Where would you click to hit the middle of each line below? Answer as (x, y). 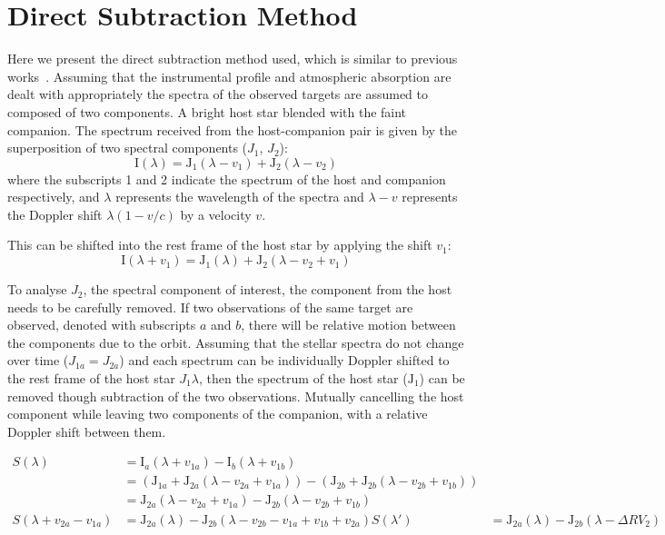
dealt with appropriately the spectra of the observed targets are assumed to (218, 94)
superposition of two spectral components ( (128, 148)
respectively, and (54, 197)
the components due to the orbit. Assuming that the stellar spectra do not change (236, 342)
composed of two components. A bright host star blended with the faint (207, 111)
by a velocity (216, 214)
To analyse (37, 289)
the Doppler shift (55, 214)
